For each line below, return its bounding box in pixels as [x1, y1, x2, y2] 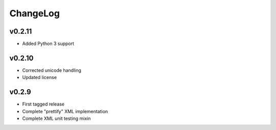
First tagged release [22, 101, 65, 107]
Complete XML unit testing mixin [22, 115, 91, 122]
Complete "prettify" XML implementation [22, 108, 108, 114]
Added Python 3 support [22, 41, 74, 47]
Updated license [22, 74, 57, 81]
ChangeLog [9, 8, 60, 19]
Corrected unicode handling [22, 67, 82, 73]
